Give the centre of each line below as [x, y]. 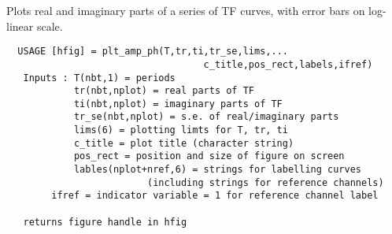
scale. [50, 26]
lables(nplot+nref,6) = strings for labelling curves [218, 170]
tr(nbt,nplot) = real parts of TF [164, 91]
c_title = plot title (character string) [184, 143]
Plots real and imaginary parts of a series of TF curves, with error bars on [186, 10]
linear [20, 26]
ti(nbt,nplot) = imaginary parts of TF [178, 104]
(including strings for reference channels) [265, 182]
